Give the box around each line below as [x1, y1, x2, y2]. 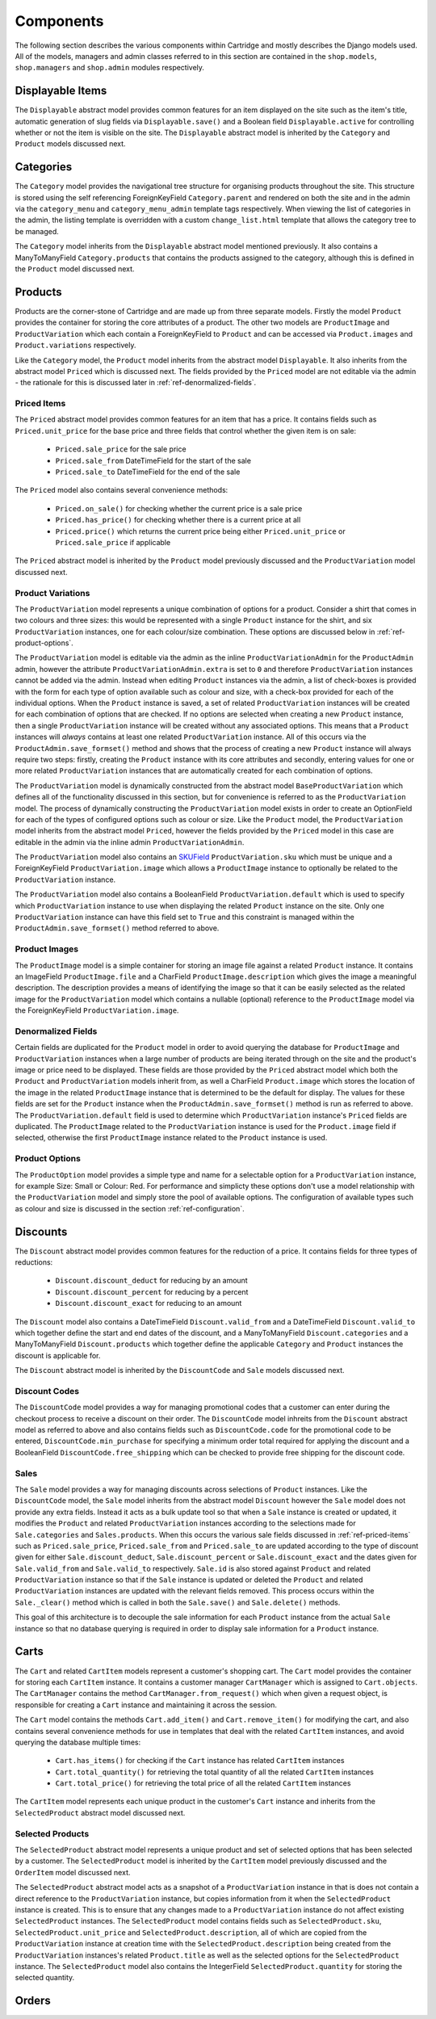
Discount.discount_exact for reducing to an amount [55, 1299, 242, 1308]
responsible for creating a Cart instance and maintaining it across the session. [15, 1700, 278, 1710]
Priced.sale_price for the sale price [55, 444, 187, 454]
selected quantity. [15, 1973, 75, 1983]
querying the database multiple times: [15, 1737, 141, 1747]
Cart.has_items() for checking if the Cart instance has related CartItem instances [55, 1756, 345, 1765]
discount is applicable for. [15, 1350, 101, 1360]
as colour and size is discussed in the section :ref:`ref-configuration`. [15, 1203, 245, 1213]
